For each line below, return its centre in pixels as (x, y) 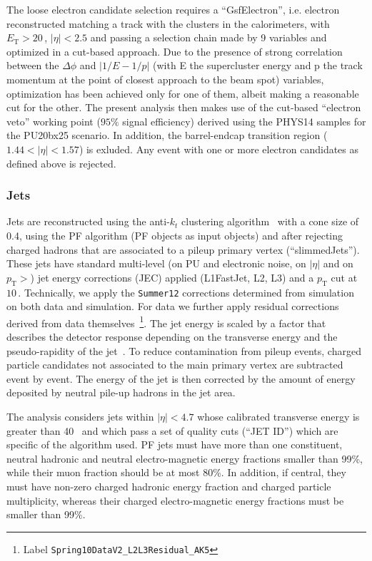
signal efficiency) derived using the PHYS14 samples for (244, 121)
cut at (344, 277)
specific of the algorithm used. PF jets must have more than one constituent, (175, 444)
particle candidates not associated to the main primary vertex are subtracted (175, 365)
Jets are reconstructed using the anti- (88, 221)
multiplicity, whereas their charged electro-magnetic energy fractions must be (175, 500)
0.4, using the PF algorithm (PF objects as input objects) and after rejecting (175, 235)
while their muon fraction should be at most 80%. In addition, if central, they (176, 472)
